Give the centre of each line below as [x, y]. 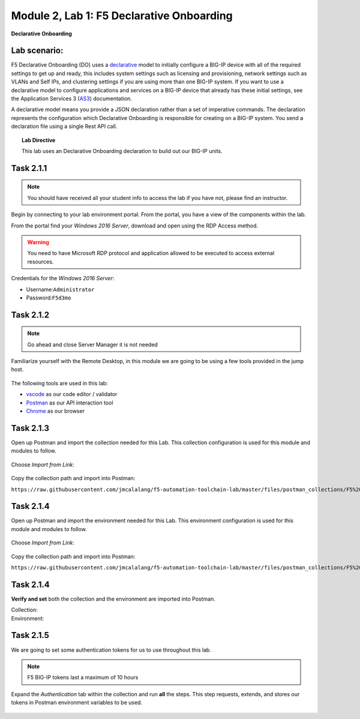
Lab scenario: [37, 51]
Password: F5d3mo [49, 298]
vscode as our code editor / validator [72, 394]
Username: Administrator [60, 289]
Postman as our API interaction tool [70, 403]
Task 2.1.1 [29, 168]
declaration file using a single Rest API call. [64, 127]
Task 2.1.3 [30, 428]
